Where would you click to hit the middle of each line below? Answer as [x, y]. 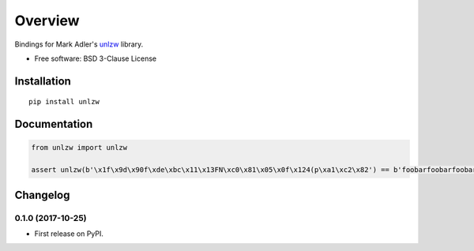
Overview [47, 21]
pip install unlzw [64, 102]
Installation [43, 81]
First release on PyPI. [69, 234]
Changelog [42, 195]
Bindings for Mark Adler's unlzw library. [79, 44]
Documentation [54, 124]
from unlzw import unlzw [79, 148]
